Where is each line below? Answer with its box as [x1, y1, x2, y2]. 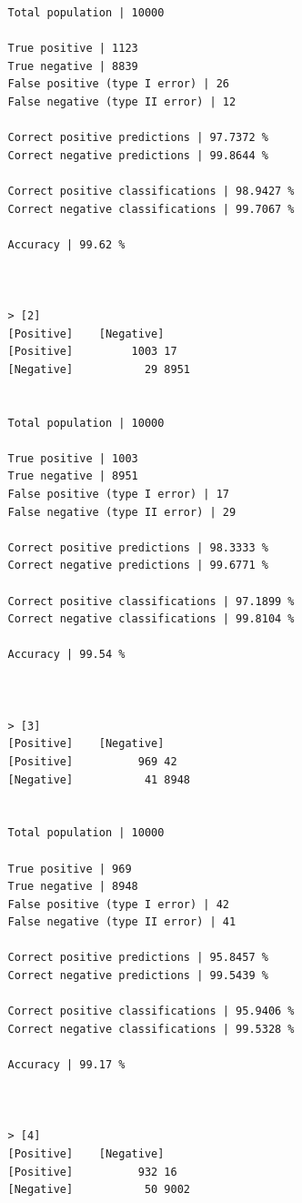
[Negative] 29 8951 [7, 362, 190, 376]
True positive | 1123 [7, 42, 138, 56]
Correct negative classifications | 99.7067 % [7, 202, 295, 216]
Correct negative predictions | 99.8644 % [7, 148, 268, 162]
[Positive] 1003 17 [7, 345, 177, 359]
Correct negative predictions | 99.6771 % [7, 559, 268, 572]
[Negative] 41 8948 [7, 773, 190, 786]
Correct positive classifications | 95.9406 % [7, 1005, 295, 1018]
